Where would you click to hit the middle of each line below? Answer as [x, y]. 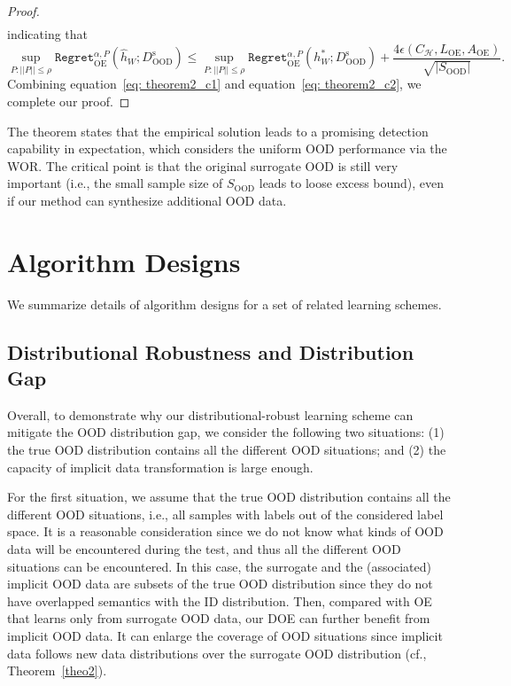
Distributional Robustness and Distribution [211, 351]
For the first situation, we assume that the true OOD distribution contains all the [229, 497]
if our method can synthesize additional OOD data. [147, 200]
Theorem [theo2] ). [57, 670]
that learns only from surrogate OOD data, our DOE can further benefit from [219, 618]
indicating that [48, 34]
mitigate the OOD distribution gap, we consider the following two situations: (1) [226, 432]
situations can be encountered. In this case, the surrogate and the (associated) [219, 566]
